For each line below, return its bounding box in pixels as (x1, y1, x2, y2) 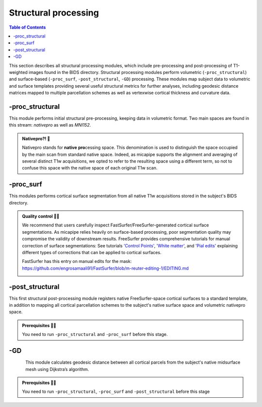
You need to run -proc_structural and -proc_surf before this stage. (22, 332, 168, 337)
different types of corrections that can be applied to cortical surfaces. (22, 249, 162, 255)
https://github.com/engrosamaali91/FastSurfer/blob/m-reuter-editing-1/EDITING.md (22, 265, 189, 271)
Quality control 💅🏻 (22, 213, 60, 219)
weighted (9, 69, 28, 75)
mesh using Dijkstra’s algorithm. (25, 366, 89, 372)
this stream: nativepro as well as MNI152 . (9, 122, 91, 128)
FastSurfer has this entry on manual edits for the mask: (22, 259, 132, 264)
